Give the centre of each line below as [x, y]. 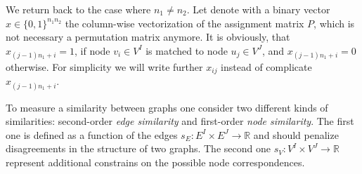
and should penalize [296, 134]
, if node [92, 50]
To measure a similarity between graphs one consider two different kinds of [167, 107]
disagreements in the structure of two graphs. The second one [138, 148]
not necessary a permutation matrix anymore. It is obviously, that [148, 37]
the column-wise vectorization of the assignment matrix [185, 23]
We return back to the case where [78, 9]
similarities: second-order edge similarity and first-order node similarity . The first [180, 121]
